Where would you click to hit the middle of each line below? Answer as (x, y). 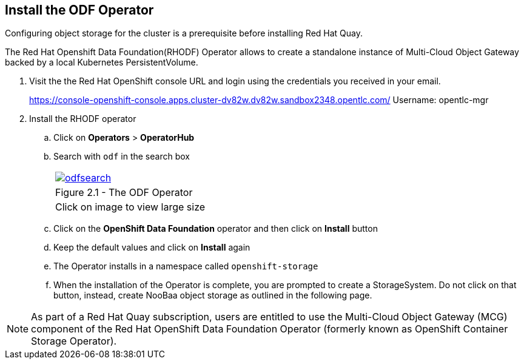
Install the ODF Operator (79, 10)
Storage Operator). (74, 341)
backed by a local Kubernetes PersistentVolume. (102, 62)
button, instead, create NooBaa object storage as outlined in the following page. (213, 295)
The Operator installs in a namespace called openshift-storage (186, 266)
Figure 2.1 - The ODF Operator (124, 193)
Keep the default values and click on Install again (152, 248)
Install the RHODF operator (83, 119)
